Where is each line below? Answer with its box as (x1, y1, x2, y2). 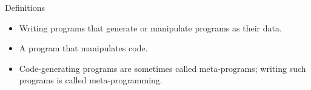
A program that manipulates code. (19, 42, 148, 54)
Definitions (5, 1, 45, 13)
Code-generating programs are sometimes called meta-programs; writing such (19, 62, 306, 74)
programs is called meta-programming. (19, 74, 162, 86)
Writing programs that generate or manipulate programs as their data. (19, 21, 282, 34)
